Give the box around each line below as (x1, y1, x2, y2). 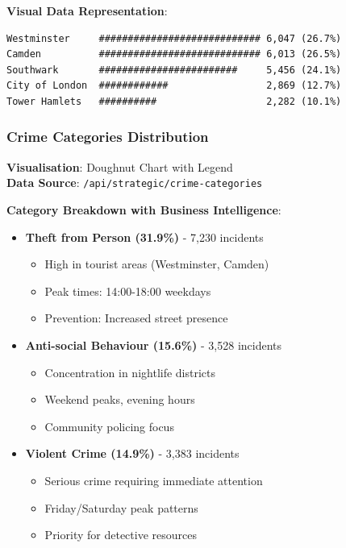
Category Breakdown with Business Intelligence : (6, 201, 281, 218)
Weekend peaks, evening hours (44, 391, 195, 408)
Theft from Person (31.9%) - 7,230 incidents (25, 228, 264, 245)
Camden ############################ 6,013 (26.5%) (6, 48, 342, 60)
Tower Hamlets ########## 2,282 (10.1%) (6, 95, 342, 107)
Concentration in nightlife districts (44, 363, 216, 380)
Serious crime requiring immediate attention (44, 471, 263, 488)
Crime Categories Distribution (6, 127, 209, 147)
